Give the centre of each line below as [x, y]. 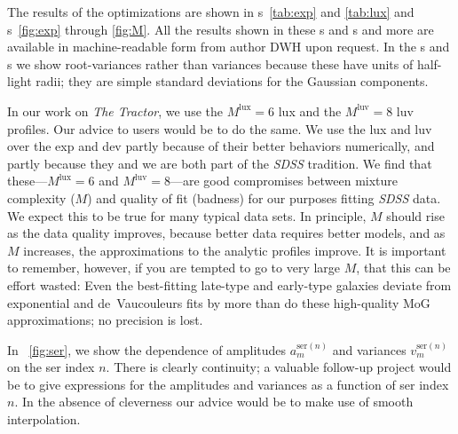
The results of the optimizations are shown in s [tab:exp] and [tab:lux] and [211, 12]
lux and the [310, 110]
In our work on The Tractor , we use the [115, 110]
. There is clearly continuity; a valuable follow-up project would [279, 367]
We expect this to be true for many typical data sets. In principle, [187, 215]
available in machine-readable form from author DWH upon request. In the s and [229, 47]
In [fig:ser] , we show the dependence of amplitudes [147, 349]
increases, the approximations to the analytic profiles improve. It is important [235, 250]
